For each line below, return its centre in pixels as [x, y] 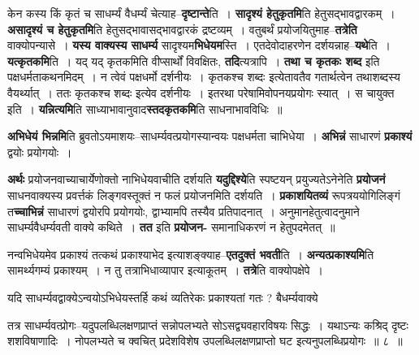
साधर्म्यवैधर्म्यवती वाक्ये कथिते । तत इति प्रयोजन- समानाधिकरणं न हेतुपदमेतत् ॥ [171, 227]
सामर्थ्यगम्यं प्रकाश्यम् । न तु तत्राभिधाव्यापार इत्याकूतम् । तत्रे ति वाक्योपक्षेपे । [166, 270]
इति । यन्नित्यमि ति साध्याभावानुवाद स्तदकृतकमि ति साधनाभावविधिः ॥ [145, 108]
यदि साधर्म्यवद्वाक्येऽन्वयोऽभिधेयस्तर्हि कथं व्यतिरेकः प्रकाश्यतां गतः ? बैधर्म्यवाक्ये [163, 297]
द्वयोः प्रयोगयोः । [40, 152]
